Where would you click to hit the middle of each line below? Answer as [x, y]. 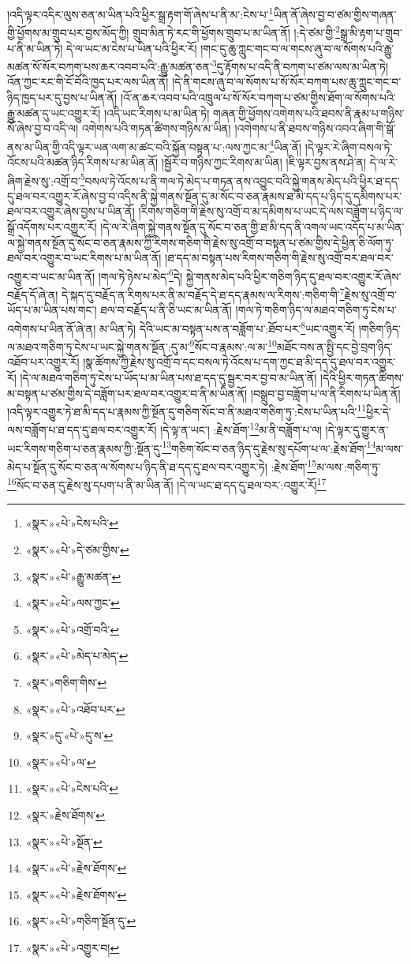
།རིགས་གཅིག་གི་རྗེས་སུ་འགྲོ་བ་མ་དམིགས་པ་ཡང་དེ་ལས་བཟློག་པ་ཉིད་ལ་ [271, 211]
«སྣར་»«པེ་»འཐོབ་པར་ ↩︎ [75, 709]
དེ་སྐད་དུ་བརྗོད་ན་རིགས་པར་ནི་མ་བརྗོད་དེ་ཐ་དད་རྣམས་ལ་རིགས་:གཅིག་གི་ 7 [203, 293]
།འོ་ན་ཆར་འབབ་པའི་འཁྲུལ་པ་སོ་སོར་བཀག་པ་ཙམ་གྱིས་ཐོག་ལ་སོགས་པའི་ [258, 97]
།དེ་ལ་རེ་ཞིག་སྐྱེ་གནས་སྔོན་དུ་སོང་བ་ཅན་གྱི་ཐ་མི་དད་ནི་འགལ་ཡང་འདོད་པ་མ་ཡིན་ [252, 227]
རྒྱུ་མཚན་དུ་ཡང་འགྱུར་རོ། [54, 113]
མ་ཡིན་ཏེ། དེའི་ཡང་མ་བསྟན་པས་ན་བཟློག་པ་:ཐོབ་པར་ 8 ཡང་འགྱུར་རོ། [227, 327]
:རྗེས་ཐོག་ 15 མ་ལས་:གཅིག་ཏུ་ [326, 465]
